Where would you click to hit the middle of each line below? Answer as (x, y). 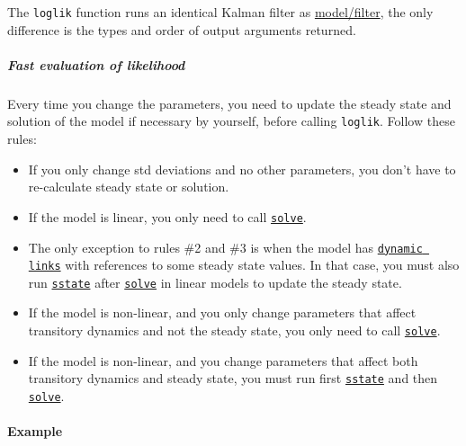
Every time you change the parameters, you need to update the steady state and (229, 103)
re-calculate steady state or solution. (129, 187)
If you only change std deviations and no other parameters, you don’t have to (242, 169)
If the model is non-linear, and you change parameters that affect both (223, 360)
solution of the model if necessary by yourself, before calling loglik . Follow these (231, 121)
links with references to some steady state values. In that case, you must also (244, 265)
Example (35, 431)
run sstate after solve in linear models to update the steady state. (215, 282)
